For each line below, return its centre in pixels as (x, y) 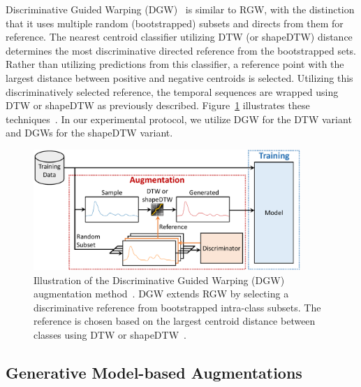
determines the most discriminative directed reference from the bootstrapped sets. (181, 50)
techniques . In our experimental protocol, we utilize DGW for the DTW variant (179, 119)
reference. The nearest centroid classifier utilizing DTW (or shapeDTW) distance (179, 37)
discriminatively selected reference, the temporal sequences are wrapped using (172, 91)
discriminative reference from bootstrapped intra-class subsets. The (177, 307)
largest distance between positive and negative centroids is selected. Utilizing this (179, 77)
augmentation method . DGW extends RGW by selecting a (161, 294)
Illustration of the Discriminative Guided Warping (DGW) (159, 280)
